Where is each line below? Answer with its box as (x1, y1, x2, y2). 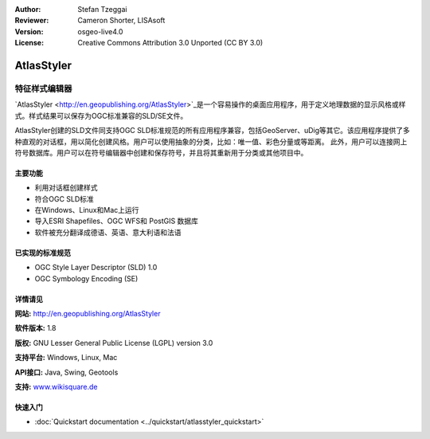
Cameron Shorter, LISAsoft (77, 16, 166, 25)
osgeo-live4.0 (77, 26, 123, 36)
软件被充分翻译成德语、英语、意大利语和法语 (34, 227, 182, 237)
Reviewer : (14, 16, 49, 25)
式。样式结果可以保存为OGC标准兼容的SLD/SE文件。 (14, 111, 188, 120)
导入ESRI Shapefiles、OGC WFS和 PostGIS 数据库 (34, 216, 199, 226)
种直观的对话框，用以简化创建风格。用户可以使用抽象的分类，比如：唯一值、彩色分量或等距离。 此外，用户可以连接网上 (14, 136, 408, 147)
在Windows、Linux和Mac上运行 (34, 206, 139, 215)
